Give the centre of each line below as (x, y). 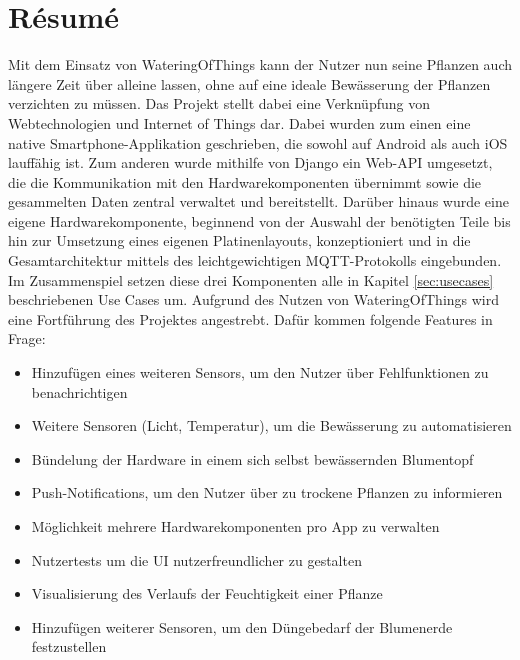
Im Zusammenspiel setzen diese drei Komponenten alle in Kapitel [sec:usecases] (251, 279)
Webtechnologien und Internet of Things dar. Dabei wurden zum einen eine (239, 122)
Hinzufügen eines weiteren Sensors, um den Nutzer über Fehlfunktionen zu (260, 372)
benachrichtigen (79, 391)
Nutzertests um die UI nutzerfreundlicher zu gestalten (196, 559)
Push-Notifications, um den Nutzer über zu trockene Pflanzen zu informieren (267, 492)
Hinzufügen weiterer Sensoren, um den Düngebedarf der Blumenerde (242, 626)
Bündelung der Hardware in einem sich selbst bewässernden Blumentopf (252, 458)
